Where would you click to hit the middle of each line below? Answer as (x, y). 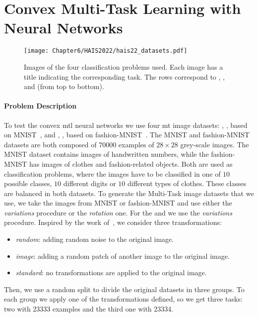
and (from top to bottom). (64, 86)
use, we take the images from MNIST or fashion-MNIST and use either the (118, 203)
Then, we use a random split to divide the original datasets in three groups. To (124, 289)
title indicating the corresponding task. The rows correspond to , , (124, 76)
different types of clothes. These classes (187, 183)
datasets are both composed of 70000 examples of (79, 144)
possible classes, (28, 183)
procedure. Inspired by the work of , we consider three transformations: (113, 222)
